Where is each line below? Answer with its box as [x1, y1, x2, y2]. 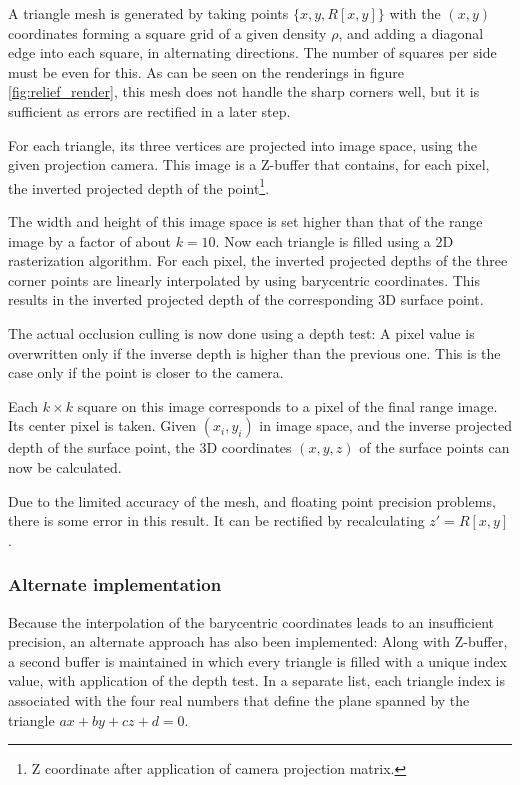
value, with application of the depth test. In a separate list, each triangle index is [8, 670, 505, 691]
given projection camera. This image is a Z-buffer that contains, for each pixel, [8, 154, 490, 175]
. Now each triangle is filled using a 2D [215, 230, 454, 251]
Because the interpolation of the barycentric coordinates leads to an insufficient [8, 611, 494, 632]
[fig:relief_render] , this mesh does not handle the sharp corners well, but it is [8, 81, 480, 102]
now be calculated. [8, 456, 122, 477]
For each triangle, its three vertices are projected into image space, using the [8, 134, 477, 155]
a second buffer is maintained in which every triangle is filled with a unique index [8, 650, 507, 671]
